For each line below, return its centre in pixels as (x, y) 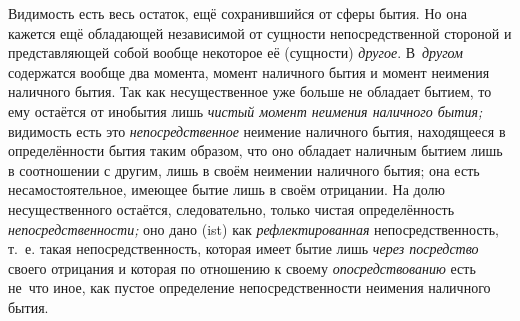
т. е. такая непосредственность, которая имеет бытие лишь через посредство (243, 248)
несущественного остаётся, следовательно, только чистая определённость (231, 208)
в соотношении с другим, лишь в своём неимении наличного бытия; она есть (244, 169)
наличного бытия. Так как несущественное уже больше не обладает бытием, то (250, 91)
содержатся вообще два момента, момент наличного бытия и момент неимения (249, 71)
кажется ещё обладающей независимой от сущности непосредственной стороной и (260, 32)
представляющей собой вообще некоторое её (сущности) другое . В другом (236, 52)
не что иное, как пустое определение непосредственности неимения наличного (249, 287)
